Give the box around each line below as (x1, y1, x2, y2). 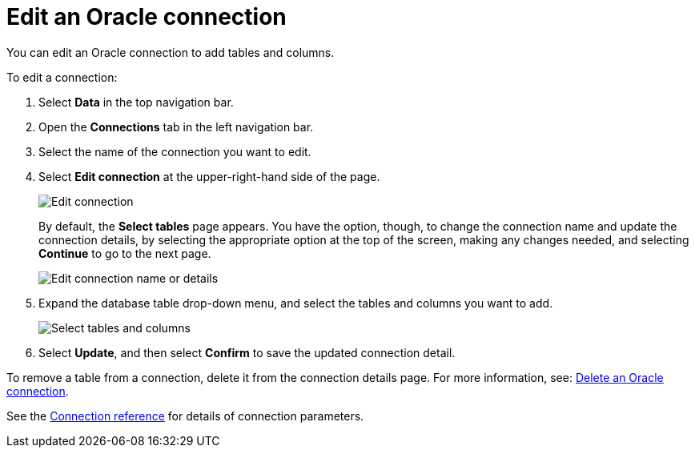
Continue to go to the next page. (38, 246, 211, 260)
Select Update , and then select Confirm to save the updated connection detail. (38, 345, 456, 360)
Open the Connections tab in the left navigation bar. (38, 119, 314, 134)
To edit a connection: (6, 70, 118, 84)
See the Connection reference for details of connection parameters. (6, 408, 364, 423)
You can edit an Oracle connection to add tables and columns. (6, 45, 335, 59)
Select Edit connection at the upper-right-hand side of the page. (38, 169, 380, 183)
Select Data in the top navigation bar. (38, 94, 234, 109)
